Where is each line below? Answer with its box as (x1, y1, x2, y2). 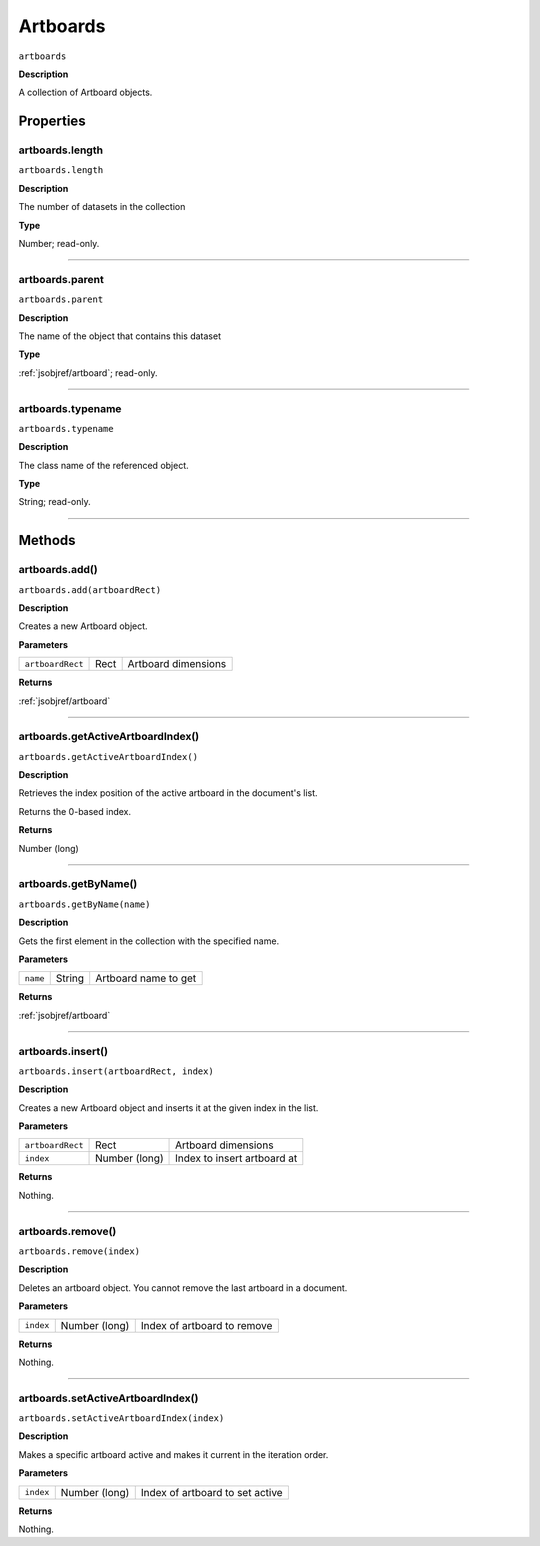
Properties (18, 113, 86, 130)
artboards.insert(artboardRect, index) (18, 1065, 214, 1077)
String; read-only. (18, 496, 92, 508)
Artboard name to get (95, 971, 197, 985)
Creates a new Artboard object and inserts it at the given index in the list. (18, 1101, 319, 1114)
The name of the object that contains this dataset (18, 330, 222, 342)
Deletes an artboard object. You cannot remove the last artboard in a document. (18, 1281, 348, 1294)
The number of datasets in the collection (18, 201, 186, 213)
